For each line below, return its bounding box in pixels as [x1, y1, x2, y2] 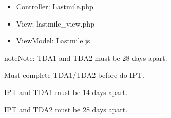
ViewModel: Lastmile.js [16, 35, 90, 46]
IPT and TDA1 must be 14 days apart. [4, 86, 128, 97]
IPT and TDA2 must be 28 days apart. [4, 104, 128, 114]
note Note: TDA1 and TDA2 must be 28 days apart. [4, 52, 167, 63]
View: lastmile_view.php [16, 18, 94, 29]
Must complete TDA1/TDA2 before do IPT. [4, 69, 144, 80]
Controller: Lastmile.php [16, 1, 93, 11]
